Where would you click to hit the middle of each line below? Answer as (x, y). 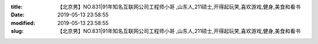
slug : (17, 31)
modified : (23, 23)
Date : (18, 15)
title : (17, 7)
